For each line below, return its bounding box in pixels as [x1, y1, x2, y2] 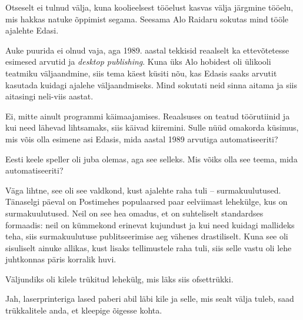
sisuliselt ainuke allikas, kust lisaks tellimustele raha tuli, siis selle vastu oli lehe [5, 241, 292, 254]
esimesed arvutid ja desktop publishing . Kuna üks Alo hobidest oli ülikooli [5, 55, 271, 68]
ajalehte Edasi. [5, 24, 59, 36]
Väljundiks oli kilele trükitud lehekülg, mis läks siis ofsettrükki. [5, 272, 234, 285]
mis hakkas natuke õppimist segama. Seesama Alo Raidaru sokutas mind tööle [5, 12, 289, 25]
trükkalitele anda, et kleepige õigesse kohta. [5, 304, 162, 316]
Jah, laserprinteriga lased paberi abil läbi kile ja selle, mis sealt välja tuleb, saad [5, 292, 294, 305]
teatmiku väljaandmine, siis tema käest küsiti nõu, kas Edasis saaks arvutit [5, 66, 277, 79]
